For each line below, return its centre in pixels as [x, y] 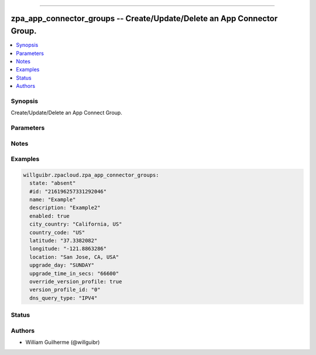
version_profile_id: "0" [65, 290]
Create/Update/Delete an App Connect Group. [66, 113]
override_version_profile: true [76, 281]
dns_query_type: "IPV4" [63, 298]
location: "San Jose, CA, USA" [74, 257]
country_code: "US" [57, 232]
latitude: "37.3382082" [63, 240]
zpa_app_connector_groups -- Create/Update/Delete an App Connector [144, 18]
